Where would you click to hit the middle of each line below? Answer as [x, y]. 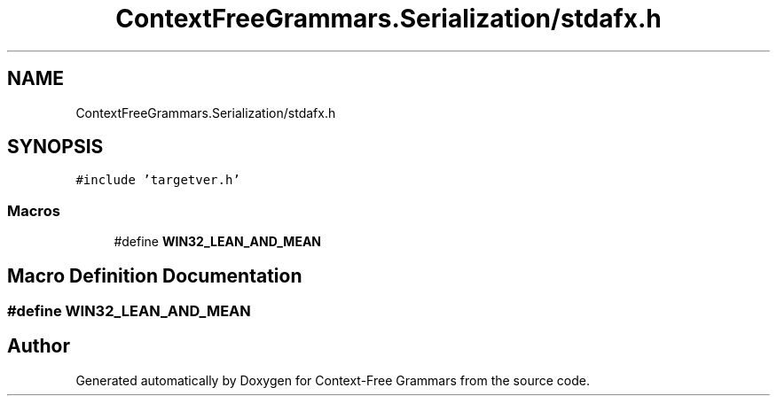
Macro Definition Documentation [155, 275]
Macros [34, 210]
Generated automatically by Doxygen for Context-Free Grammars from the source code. [333, 380]
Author [39, 346]
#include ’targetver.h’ [158, 180]
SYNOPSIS [55, 147]
